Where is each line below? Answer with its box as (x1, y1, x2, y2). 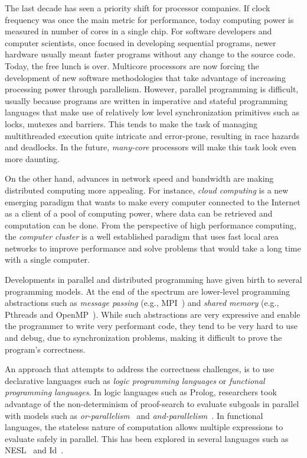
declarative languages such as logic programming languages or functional (5, 374, 265, 386)
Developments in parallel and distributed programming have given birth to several (5, 273, 302, 286)
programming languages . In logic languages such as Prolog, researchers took (5, 386, 277, 398)
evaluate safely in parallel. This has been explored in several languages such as (5, 432, 289, 444)
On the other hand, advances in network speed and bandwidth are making (5, 172, 274, 185)
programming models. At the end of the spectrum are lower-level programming (5, 285, 290, 297)
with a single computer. (5, 253, 90, 266)
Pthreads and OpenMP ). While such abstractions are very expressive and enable (5, 308, 301, 320)
